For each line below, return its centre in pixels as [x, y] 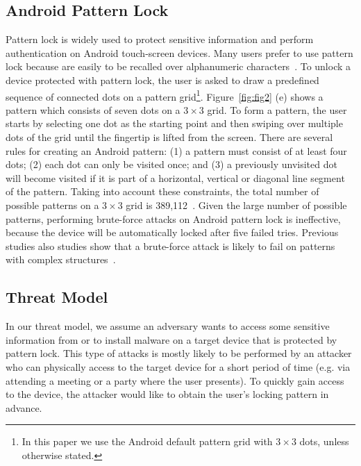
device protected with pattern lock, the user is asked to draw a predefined [162, 80]
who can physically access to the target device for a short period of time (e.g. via [178, 366]
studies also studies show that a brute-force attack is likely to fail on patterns [170, 246]
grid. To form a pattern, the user [277, 109]
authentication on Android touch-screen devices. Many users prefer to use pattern [179, 52]
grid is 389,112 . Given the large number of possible [236, 205]
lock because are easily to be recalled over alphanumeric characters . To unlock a [178, 66]
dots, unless [324, 441]
